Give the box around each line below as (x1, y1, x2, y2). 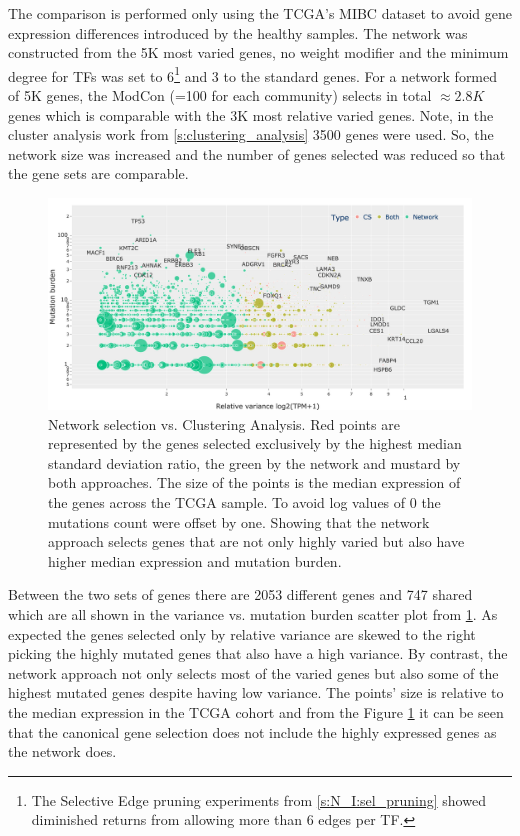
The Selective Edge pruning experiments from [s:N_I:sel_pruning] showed (31, 789, 486, 810)
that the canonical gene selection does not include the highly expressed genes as (8, 721, 497, 742)
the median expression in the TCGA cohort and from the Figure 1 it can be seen (8, 701, 504, 722)
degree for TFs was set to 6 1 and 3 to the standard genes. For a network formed (8, 62, 498, 86)
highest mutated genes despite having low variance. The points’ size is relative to (8, 682, 504, 703)
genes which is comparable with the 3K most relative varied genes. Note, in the (8, 104, 494, 125)
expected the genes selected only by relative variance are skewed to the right (8, 623, 476, 644)
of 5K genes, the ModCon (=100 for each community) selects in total (8, 85, 432, 106)
